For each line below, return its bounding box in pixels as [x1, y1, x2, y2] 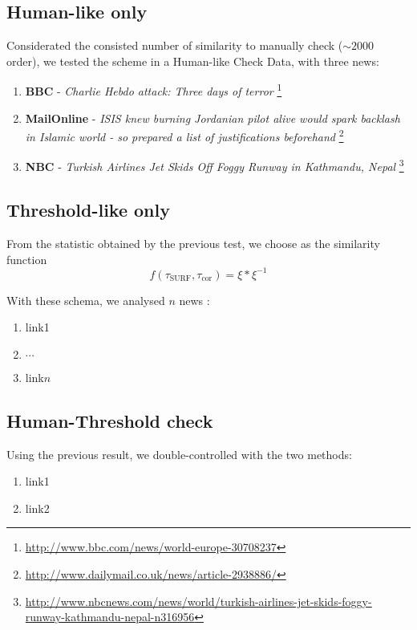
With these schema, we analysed [6, 291, 165, 308]
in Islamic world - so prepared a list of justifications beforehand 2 [25, 126, 344, 144]
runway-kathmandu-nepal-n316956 [25, 608, 195, 625]
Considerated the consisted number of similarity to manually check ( [6, 37, 343, 54]
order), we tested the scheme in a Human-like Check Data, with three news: [6, 52, 379, 69]
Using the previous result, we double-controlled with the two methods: [6, 445, 352, 462]
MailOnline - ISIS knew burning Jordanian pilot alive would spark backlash [25, 109, 400, 126]
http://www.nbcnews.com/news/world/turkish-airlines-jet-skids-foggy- [25, 592, 372, 609]
